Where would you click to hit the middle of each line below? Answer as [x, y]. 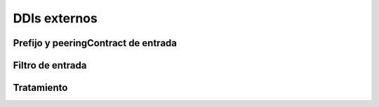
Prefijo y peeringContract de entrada [95, 43]
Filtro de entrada [50, 65]
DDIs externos [55, 18]
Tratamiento [40, 88]
